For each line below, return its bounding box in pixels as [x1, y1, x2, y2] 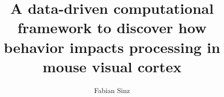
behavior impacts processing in [3, 37, 221, 57]
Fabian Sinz [94, 85, 130, 95]
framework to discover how [17, 17, 207, 38]
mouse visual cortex [42, 56, 182, 76]
